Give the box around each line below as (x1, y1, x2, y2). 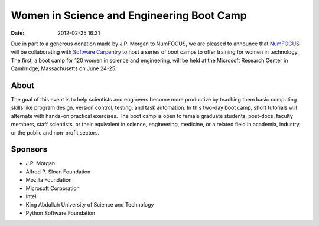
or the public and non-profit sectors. (11, 129, 100, 136)
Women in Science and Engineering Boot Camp (11, 9, 248, 22)
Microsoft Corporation (25, 185, 80, 192)
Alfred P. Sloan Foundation (25, 168, 91, 175)
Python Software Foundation (25, 209, 96, 217)
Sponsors (11, 145, 47, 155)
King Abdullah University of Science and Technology (25, 201, 154, 208)
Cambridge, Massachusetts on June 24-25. (11, 65, 117, 72)
